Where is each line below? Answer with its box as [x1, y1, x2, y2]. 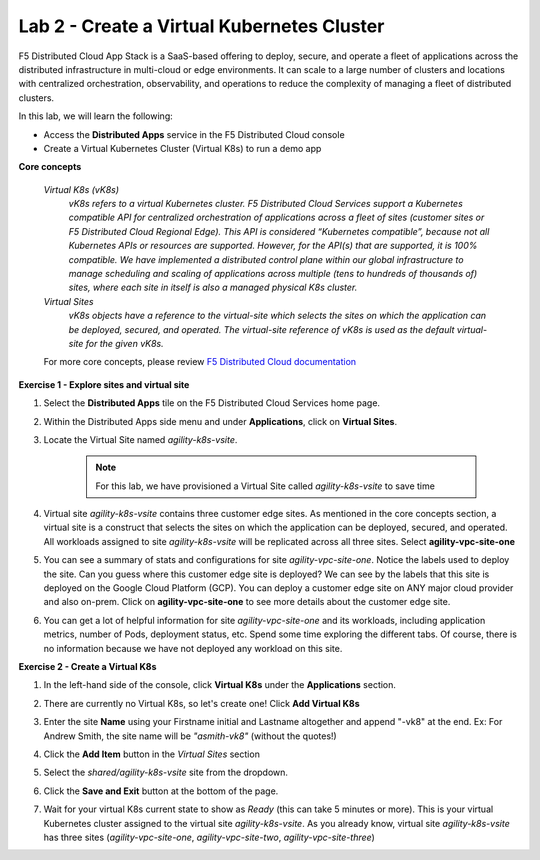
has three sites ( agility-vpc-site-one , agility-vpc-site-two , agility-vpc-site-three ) [43, 831, 375, 843]
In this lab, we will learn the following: [18, 110, 174, 122]
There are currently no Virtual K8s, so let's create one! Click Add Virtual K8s [43, 697, 360, 709]
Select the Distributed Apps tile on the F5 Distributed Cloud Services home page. [43, 397, 380, 409]
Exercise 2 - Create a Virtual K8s [18, 661, 157, 672]
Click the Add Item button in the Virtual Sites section [43, 748, 260, 760]
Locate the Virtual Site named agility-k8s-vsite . [43, 433, 238, 445]
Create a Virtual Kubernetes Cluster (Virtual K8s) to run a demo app [43, 142, 322, 154]
